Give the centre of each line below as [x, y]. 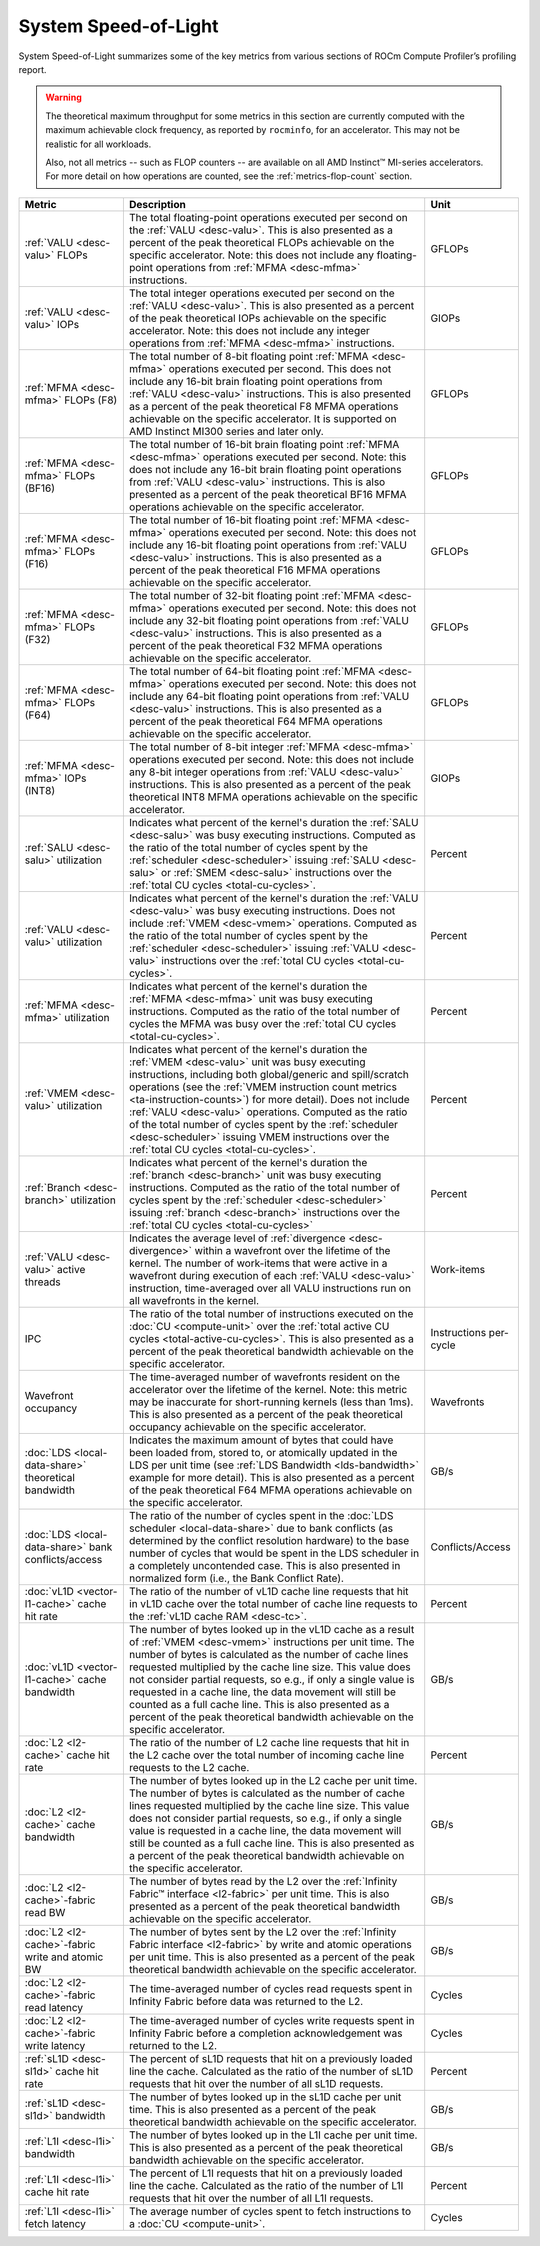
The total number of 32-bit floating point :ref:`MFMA [251, 595]
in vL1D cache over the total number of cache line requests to [273, 1603]
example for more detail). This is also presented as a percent [271, 1477]
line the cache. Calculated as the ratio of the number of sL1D [271, 2071]
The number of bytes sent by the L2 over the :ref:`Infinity [262, 1932]
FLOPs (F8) [90, 400]
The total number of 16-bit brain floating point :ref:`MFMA [264, 444]
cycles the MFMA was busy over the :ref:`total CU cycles [262, 1023]
